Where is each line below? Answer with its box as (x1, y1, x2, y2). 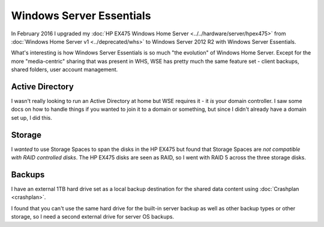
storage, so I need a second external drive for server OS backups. (11, 213, 175, 220)
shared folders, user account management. (11, 66, 118, 73)
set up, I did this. (11, 114, 52, 121)
